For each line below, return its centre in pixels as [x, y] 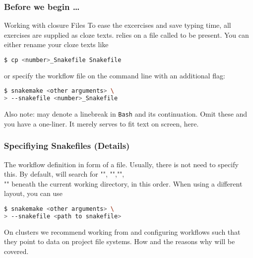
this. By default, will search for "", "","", [64, 174]
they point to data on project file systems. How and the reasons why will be [120, 241]
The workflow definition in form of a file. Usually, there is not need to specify [121, 164]
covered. [16, 251]
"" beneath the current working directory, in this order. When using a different [123, 183]
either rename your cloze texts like [56, 44]
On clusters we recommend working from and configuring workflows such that [122, 231]
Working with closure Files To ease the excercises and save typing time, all [118, 25]
